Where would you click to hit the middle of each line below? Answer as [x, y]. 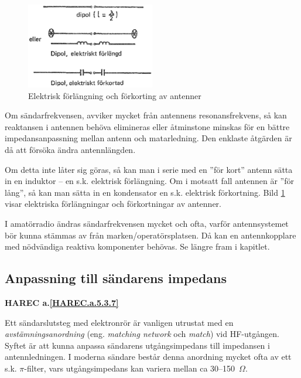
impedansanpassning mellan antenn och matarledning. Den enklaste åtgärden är [148, 138]
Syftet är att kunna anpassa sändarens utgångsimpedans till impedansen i [137, 345]
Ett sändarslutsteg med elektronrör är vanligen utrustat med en [119, 322]
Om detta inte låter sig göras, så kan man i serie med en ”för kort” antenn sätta [149, 169]
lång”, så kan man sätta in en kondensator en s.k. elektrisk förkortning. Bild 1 [145, 192]
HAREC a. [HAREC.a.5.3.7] [62, 302]
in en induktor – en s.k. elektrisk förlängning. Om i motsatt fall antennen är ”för [149, 181]
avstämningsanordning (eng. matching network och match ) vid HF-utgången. [142, 334]
